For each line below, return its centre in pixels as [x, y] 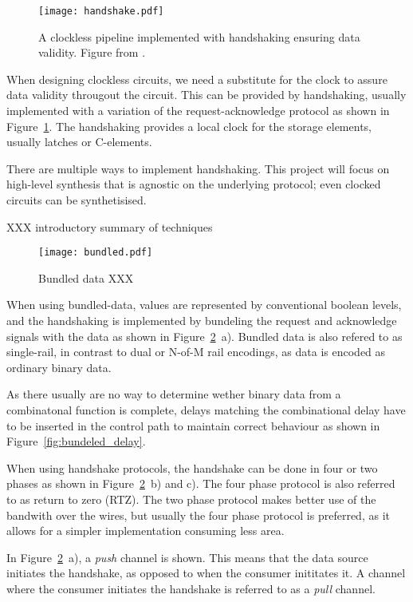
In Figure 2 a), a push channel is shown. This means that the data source [187, 557]
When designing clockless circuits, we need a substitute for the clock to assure [197, 79]
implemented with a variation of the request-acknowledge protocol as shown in [198, 111]
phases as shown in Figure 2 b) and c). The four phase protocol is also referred [201, 483]
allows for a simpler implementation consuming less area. [146, 531]
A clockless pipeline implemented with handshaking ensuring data [199, 36]
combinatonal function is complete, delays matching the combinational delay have [206, 410]
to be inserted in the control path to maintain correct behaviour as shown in [193, 425]
